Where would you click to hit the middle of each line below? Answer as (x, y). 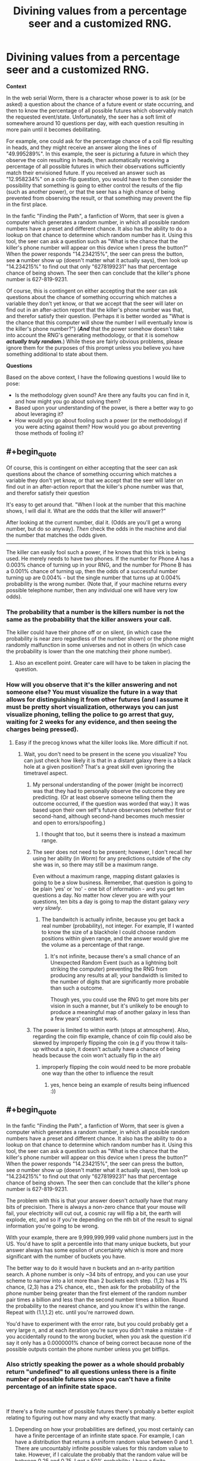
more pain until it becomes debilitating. (54, 129)
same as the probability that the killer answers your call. (89, 619)
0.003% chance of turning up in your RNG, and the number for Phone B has (99, 565)
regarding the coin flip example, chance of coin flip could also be (112, 1036)
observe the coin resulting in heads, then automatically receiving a (88, 160)
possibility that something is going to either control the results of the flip (94, 185)
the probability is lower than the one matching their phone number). (89, 651)
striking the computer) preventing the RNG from (109, 969)
